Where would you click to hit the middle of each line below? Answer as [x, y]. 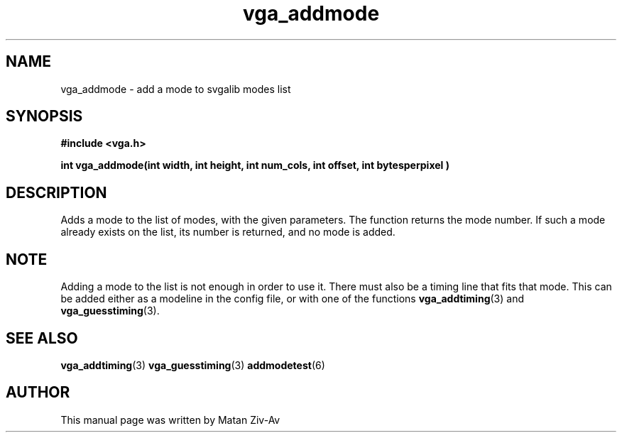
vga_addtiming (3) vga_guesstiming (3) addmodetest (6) [193, 365]
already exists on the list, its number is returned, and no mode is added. [228, 232]
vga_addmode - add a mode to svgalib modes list [176, 89]
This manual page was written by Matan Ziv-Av [170, 420]
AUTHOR [38, 393]
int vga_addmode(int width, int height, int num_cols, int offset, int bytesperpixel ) [255, 165]
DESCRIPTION [56, 192]
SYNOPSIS [44, 116]
